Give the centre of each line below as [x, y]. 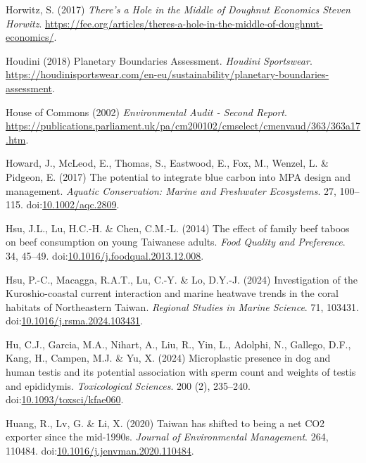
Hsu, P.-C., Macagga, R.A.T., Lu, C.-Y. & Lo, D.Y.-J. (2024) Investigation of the [182, 279]
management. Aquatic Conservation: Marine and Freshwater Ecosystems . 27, [171, 190]
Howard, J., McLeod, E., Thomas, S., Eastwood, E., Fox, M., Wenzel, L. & [167, 163]
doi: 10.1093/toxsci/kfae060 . [65, 399]
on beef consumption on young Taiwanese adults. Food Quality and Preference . [176, 242]
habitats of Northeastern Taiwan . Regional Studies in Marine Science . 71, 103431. [182, 306]
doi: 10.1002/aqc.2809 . [73, 204]
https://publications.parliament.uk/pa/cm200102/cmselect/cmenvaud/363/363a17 [183, 126]
